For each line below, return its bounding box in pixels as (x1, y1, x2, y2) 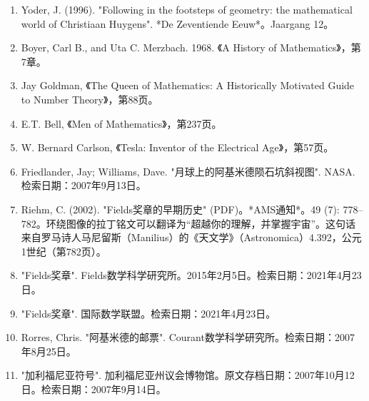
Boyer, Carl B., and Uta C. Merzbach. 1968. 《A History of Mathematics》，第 (21, 40, 361, 55)
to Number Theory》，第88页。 (21, 91, 158, 106)
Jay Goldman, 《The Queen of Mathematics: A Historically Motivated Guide (21, 78, 355, 93)
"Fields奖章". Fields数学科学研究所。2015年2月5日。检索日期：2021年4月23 (21, 268, 362, 283)
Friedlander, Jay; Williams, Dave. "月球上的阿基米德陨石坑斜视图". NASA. (21, 163, 355, 178)
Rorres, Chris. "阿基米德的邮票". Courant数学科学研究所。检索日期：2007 (21, 330, 355, 345)
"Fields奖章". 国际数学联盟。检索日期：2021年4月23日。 (21, 305, 276, 320)
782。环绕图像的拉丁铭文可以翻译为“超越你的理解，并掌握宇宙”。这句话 (21, 215, 356, 230)
